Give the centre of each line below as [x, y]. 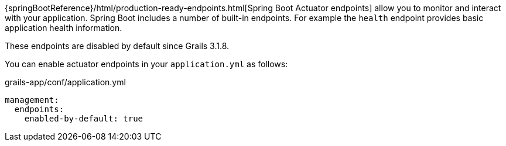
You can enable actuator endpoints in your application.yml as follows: [146, 64]
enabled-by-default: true [84, 119]
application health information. [64, 28]
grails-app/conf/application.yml [65, 82]
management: [32, 100]
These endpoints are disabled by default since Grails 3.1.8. [117, 46]
